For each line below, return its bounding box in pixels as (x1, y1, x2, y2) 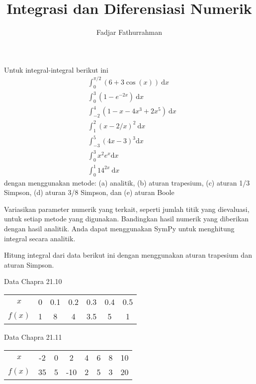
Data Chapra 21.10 (4, 276, 62, 287)
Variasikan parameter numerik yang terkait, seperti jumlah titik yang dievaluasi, (4, 203, 250, 214)
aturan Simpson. (4, 259, 54, 270)
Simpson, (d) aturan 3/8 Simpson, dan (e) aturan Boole (4, 187, 174, 197)
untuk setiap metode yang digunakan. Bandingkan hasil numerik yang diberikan (4, 213, 249, 224)
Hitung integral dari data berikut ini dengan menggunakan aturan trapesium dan (4, 250, 252, 260)
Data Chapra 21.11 (4, 331, 62, 342)
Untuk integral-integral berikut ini (4, 64, 108, 75)
